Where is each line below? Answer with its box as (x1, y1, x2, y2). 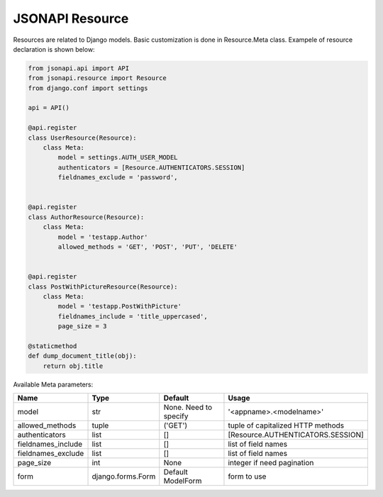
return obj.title (43, 362, 104, 370)
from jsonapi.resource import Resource (28, 74, 167, 82)
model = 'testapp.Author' (57, 233, 148, 241)
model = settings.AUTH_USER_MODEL (57, 153, 178, 162)
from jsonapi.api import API (28, 64, 130, 72)
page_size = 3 (57, 323, 107, 330)
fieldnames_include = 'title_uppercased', (57, 312, 209, 320)
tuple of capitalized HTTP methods (228, 420, 344, 430)
